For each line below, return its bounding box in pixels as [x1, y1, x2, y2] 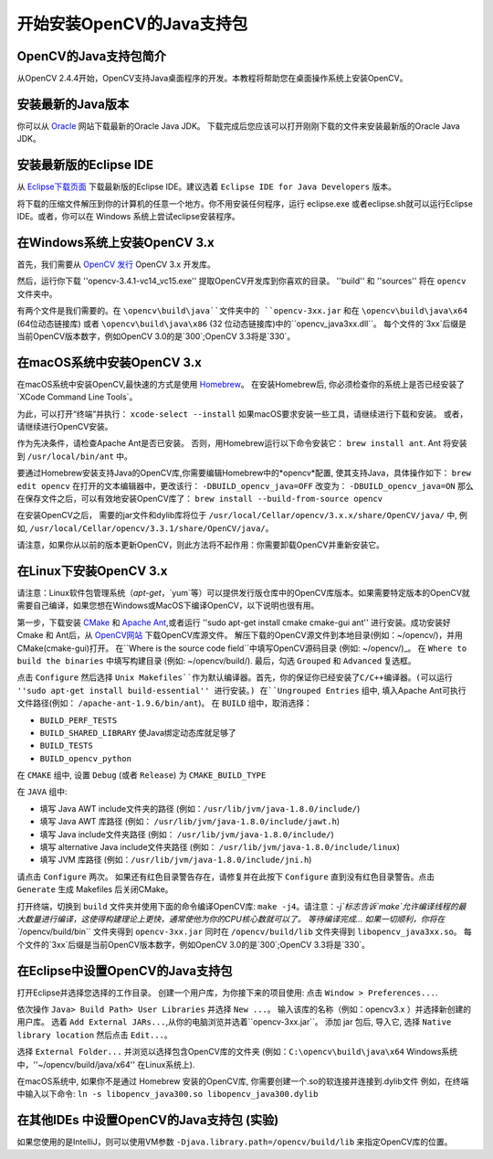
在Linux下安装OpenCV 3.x [16, 563, 168, 579]
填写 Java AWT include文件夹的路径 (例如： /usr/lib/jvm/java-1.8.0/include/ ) [39, 803, 361, 813]
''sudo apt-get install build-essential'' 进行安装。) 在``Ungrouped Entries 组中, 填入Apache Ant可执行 [16, 685, 467, 696]
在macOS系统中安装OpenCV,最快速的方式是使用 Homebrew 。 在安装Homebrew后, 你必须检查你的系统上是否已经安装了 [16, 378, 466, 389]
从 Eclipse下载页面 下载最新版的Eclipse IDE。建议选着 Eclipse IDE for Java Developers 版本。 [16, 181, 396, 192]
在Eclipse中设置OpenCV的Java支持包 [16, 962, 233, 978]
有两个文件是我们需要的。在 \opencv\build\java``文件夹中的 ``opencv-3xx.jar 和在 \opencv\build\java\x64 [16, 305, 468, 316]
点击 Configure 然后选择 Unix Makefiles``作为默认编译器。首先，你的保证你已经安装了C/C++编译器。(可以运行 [16, 672, 454, 683]
